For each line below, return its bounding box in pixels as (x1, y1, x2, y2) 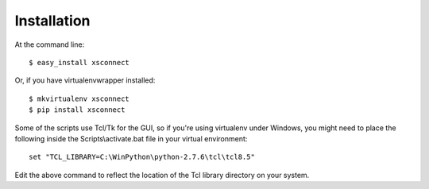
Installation (14, 12, 91, 29)
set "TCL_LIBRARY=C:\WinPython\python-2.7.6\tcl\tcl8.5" (29, 152, 256, 162)
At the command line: (14, 40, 85, 49)
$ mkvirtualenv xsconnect (29, 94, 130, 103)
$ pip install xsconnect (29, 106, 126, 114)
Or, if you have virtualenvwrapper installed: (14, 75, 156, 85)
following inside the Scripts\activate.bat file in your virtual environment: (14, 133, 248, 143)
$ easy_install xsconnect (29, 58, 130, 67)
